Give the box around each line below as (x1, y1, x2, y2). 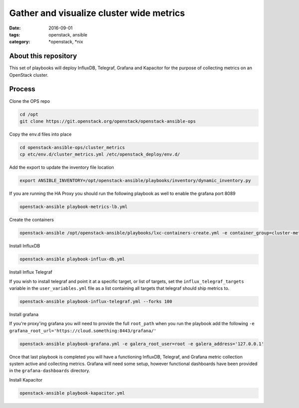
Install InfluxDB (9, 243, 40, 249)
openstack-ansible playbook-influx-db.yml (19, 256, 125, 262)
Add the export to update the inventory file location (9, 165, 114, 171)
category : (9, 39, 30, 45)
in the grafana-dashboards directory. (9, 368, 90, 374)
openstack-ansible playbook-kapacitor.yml (19, 390, 125, 396)
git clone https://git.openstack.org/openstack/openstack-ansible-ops (19, 118, 196, 124)
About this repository (9, 52, 77, 60)
